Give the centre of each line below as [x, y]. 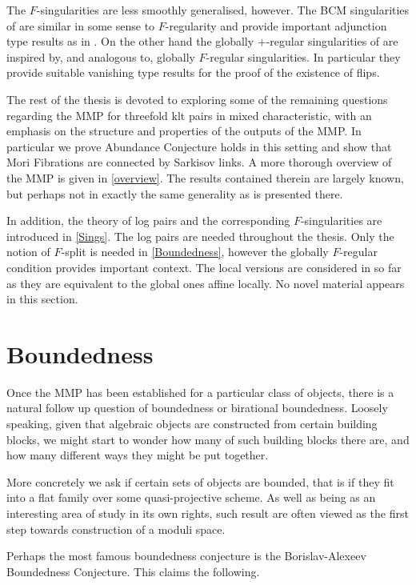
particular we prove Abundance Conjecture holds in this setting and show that [199, 146]
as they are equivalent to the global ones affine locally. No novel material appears [206, 283]
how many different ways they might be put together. [138, 455]
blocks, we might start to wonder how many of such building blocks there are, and [208, 439]
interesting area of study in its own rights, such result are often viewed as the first [208, 513]
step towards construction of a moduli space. [116, 529]
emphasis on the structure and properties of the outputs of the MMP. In [184, 131]
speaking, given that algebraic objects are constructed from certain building [192, 423]
